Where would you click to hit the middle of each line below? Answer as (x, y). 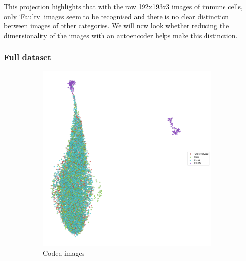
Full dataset (28, 57)
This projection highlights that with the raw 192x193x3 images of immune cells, (123, 6)
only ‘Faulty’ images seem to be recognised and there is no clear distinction (117, 16)
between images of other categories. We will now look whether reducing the (117, 26)
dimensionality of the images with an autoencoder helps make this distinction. (121, 35)
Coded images (64, 253)
